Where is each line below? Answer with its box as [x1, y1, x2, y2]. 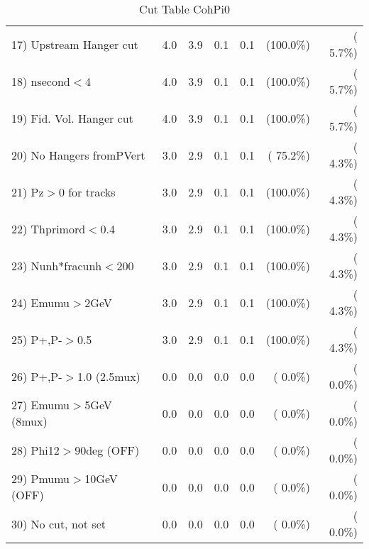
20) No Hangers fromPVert [11, 146, 145, 163]
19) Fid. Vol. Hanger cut [11, 109, 133, 126]
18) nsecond [11, 72, 70, 89]
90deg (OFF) [75, 441, 140, 458]
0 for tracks [58, 183, 116, 200]
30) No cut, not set [11, 515, 106, 532]
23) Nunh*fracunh [11, 257, 102, 274]
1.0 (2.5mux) [77, 367, 141, 384]
